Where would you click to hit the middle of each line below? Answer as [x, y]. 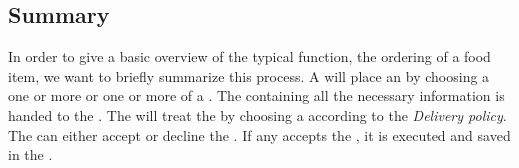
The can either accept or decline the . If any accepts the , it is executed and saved [259, 134]
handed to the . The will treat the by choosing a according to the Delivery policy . [257, 114]
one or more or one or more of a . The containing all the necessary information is [256, 95]
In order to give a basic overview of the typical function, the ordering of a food [249, 56]
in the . [30, 154]
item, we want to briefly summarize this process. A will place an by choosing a [249, 75]
